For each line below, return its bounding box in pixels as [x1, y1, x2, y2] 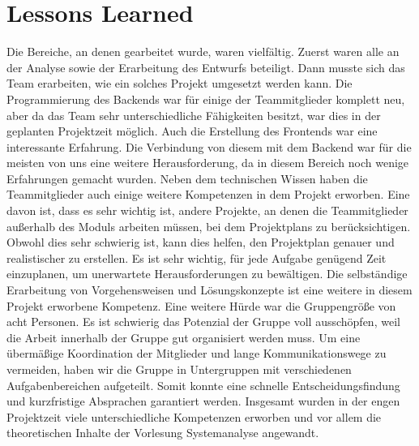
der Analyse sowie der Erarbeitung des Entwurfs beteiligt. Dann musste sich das [6, 58, 405, 75]
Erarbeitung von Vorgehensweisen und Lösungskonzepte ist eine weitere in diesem [6, 281, 413, 298]
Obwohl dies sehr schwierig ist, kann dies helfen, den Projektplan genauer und [6, 234, 395, 251]
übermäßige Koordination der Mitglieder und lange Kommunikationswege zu [6, 345, 387, 362]
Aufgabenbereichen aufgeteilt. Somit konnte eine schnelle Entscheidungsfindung [6, 376, 400, 393]
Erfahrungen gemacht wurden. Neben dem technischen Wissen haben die [6, 169, 368, 187]
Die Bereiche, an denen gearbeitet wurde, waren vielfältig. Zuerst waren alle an [6, 43, 400, 60]
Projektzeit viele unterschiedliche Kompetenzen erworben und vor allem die [6, 408, 382, 425]
